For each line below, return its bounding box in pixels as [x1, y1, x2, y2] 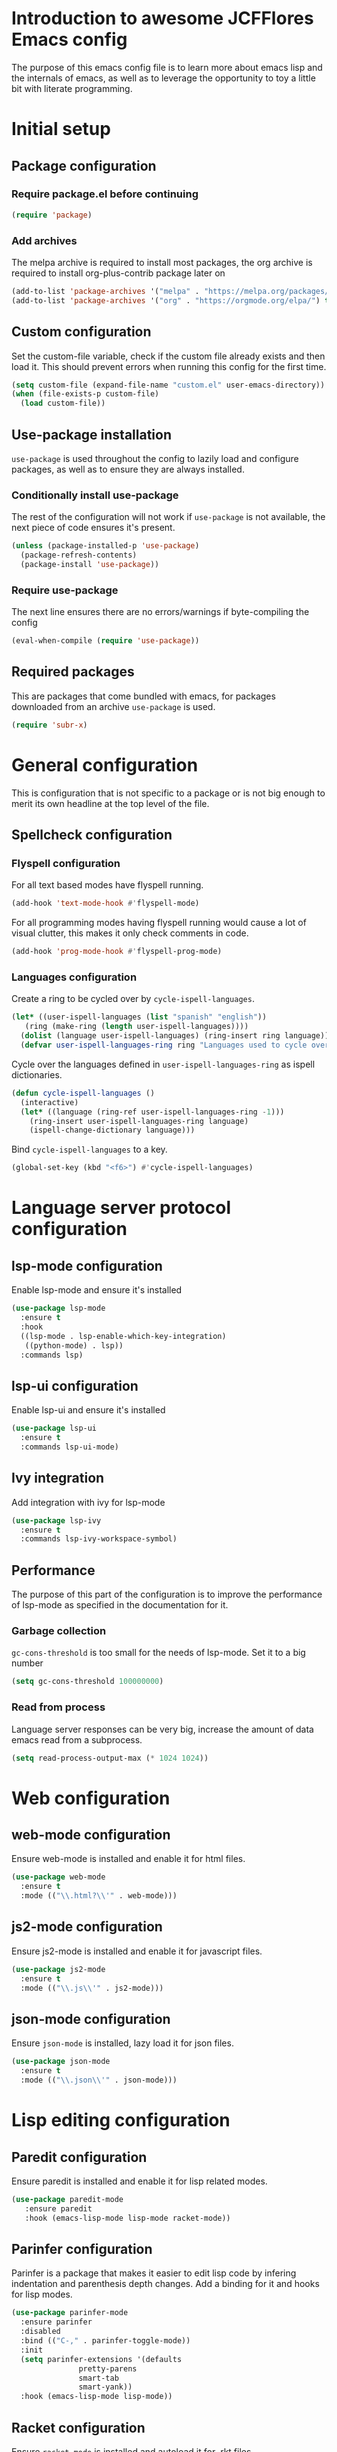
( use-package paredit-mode [11, 2194, 124, 2204]
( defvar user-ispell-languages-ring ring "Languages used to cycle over [20, 1040, 330, 1051]
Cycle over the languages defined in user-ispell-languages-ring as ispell [11, 1058, 316, 1070]
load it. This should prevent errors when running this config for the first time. [11, 360, 327, 372]
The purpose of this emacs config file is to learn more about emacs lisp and [11, 61, 323, 73]
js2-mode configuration [11, 1918, 163, 1936]
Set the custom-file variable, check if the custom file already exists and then [11, 350, 326, 362]
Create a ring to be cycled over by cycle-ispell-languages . [11, 993, 255, 1005]
